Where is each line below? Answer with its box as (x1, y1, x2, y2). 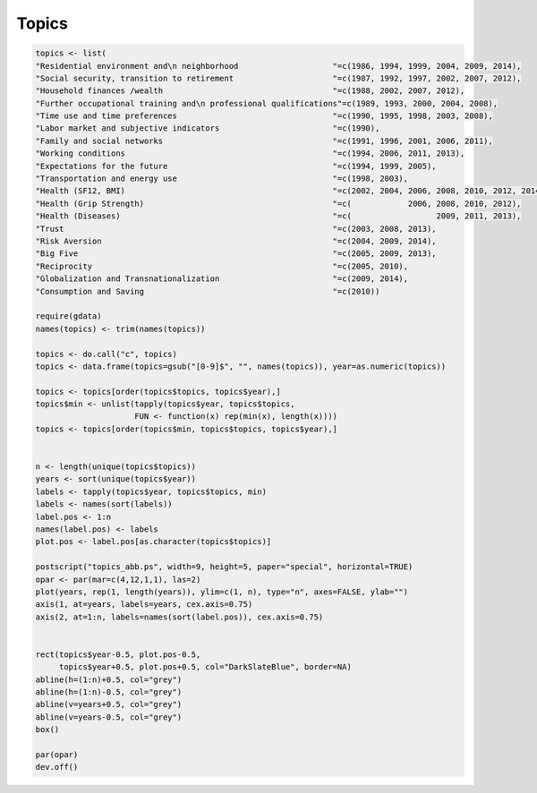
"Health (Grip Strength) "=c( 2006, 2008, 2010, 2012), (35, 198, 522, 209)
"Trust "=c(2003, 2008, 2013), (35, 224, 438, 234)
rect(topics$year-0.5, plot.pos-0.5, (35, 649, 201, 660)
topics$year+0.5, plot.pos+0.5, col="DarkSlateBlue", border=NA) (58, 662, 353, 672)
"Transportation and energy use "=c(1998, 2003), (35, 174, 409, 183)
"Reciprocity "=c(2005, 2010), (35, 260, 409, 271)
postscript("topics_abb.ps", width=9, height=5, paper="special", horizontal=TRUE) (35, 562, 413, 572)
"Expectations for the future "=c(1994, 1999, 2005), (35, 161, 438, 171)
